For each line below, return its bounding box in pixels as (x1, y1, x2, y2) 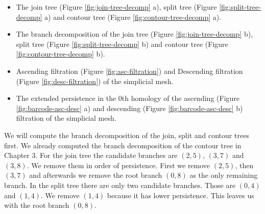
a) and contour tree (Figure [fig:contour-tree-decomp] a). (44, 11, 222, 22)
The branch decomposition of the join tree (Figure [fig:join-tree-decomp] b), (16, 29, 253, 39)
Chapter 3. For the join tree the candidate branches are (4, 150, 178, 160)
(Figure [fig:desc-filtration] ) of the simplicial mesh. (16, 75, 174, 86)
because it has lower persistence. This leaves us (107, 190, 254, 200)
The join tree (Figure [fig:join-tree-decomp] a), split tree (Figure (16, 2, 217, 12)
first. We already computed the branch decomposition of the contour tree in (4, 140, 242, 150)
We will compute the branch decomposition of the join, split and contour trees (4, 129, 249, 140)
